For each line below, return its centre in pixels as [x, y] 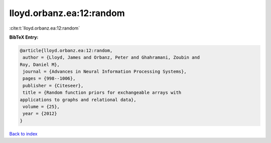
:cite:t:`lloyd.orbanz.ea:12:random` [45, 28]
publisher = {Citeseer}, [53, 86]
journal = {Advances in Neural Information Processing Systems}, [105, 72]
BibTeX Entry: [24, 37]
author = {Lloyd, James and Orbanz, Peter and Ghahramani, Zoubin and [111, 57]
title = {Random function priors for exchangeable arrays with [102, 93]
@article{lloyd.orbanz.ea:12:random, [66, 50]
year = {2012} [40, 114]
